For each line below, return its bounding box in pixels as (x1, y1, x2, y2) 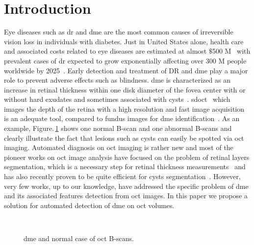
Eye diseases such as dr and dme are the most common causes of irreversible (4, 27, 233, 37)
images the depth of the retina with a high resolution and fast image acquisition (4, 103, 245, 114)
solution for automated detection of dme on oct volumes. (4, 200, 175, 210)
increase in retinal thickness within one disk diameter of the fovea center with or (4, 84, 246, 94)
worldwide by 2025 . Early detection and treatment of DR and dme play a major (4, 65, 248, 75)
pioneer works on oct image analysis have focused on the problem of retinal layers (4, 152, 250, 162)
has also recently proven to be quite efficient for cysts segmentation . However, (4, 171, 241, 182)
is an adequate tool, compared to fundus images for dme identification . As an (4, 113, 240, 123)
